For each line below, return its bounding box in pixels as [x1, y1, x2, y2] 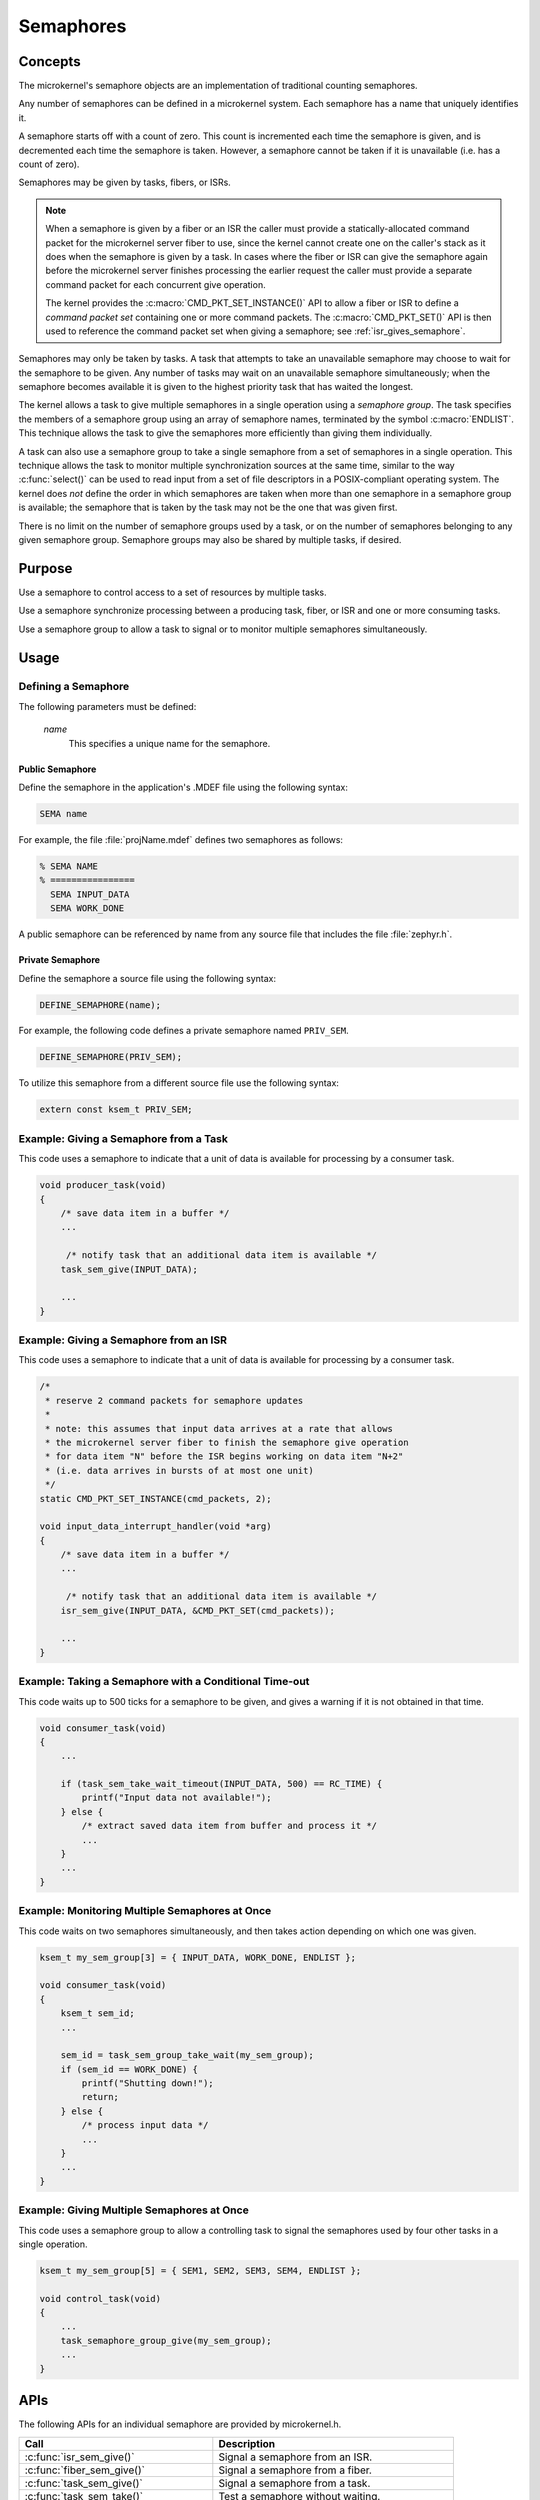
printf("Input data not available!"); [81, 1792, 272, 1804]
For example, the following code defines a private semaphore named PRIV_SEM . [18, 1025, 349, 1037]
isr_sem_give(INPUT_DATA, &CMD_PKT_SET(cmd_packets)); [60, 1605, 335, 1616]
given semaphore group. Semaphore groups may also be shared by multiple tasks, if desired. [18, 534, 402, 545]
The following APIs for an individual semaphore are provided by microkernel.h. [18, 2418, 342, 2430]
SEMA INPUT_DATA [50, 888, 130, 900]
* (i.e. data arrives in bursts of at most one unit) [45, 1465, 314, 1476]
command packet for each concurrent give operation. [45, 278, 266, 290]
